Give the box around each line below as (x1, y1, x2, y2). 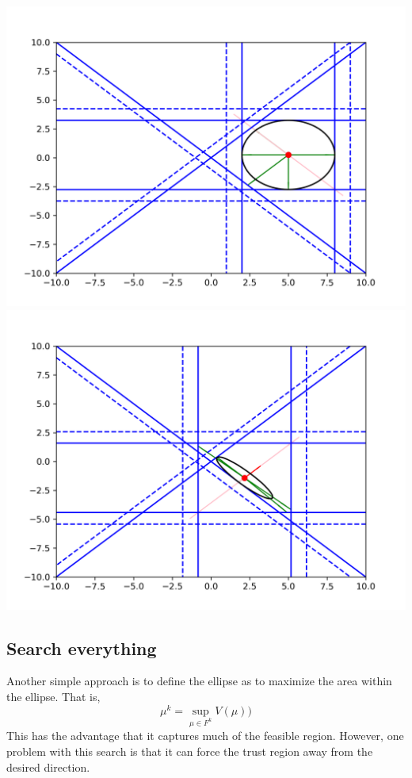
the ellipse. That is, (6, 688, 101, 704)
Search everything (6, 635, 157, 660)
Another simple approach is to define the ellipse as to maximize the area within (6, 673, 392, 689)
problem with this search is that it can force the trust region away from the (6, 743, 373, 760)
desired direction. (6, 758, 90, 775)
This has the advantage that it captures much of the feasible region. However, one (6, 727, 404, 744)
